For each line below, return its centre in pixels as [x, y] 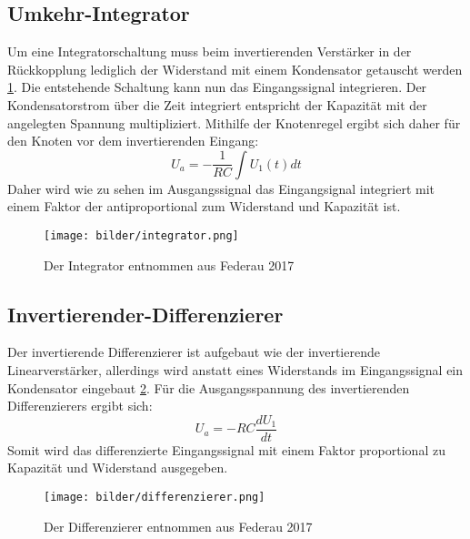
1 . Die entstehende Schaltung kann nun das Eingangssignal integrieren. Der [217, 87]
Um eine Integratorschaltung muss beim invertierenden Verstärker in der [210, 51]
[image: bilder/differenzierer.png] [155, 498]
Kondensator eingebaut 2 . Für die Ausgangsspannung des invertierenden [209, 387]
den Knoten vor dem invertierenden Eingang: [133, 141]
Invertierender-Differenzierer [145, 314]
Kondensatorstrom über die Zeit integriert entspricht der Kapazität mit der [217, 104]
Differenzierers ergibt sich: [80, 406]
